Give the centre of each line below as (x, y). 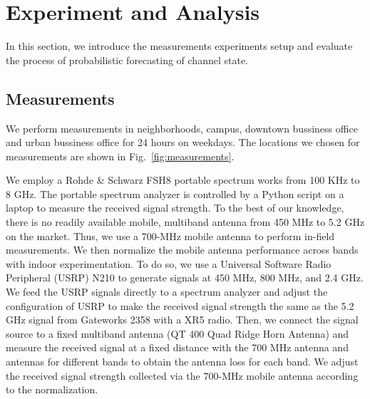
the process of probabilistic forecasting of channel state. (127, 59)
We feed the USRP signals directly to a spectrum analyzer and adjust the (167, 292)
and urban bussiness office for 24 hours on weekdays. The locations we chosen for (183, 142)
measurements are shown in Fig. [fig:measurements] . (120, 156)
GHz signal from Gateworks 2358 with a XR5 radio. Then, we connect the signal (182, 320)
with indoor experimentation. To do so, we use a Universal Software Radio (169, 263)
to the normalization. (52, 389)
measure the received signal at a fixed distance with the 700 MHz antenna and (177, 347)
